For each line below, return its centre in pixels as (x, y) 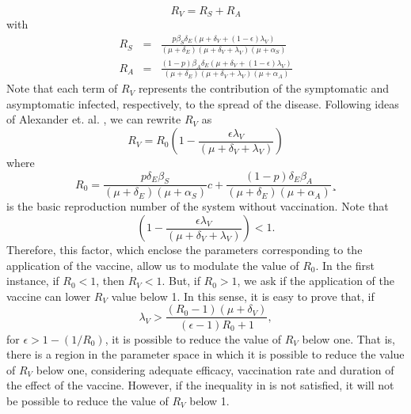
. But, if (181, 281)
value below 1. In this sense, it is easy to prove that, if (243, 296)
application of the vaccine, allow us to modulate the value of (153, 265)
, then (110, 281)
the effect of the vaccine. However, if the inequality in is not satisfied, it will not (200, 385)
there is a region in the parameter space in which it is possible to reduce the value (205, 354)
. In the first (345, 265)
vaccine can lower (49, 296)
